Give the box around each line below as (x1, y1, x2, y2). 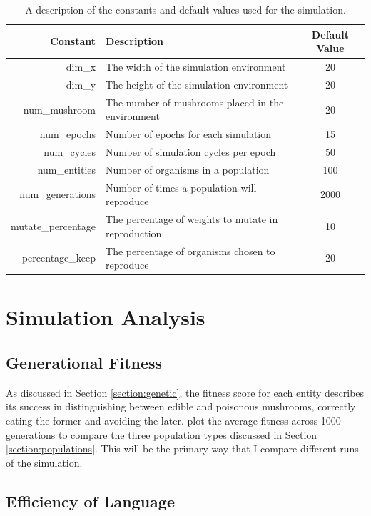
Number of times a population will (106, 179, 257, 194)
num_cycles (44, 144, 96, 159)
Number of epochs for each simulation (106, 126, 272, 142)
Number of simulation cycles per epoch (106, 144, 276, 159)
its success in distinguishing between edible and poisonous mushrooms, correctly (6, 399, 356, 414)
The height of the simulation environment (106, 76, 288, 91)
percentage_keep (21, 250, 96, 265)
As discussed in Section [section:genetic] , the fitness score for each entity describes (6, 384, 365, 400)
